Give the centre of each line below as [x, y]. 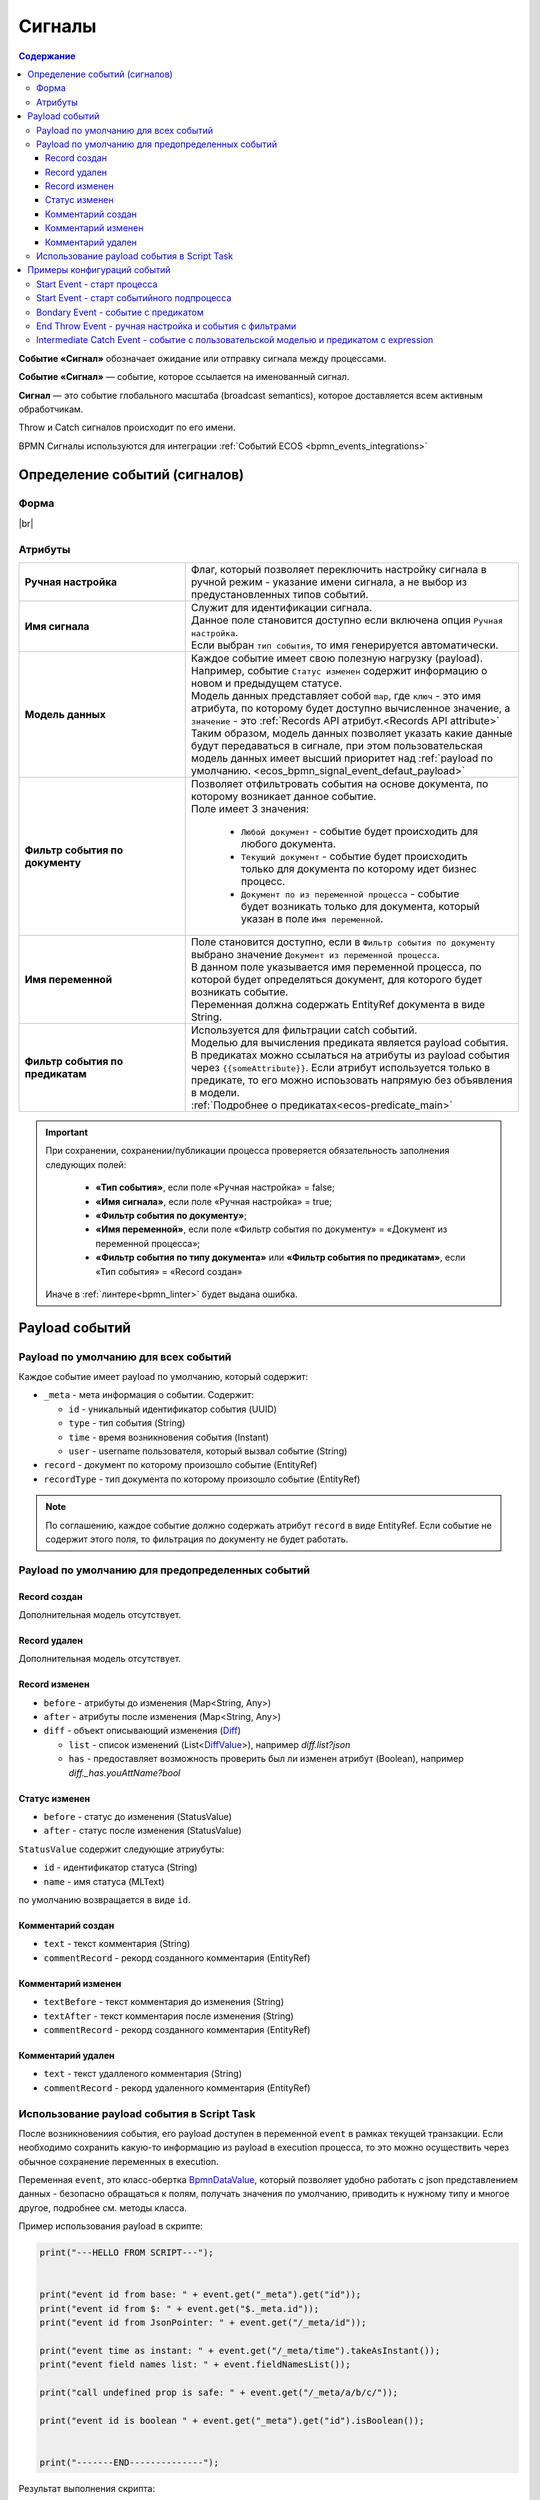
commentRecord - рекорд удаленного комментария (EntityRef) [177, 2087]
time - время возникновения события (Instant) [169, 1437]
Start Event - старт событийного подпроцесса [134, 298]
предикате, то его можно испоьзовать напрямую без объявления [351, 1080]
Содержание [47, 56]
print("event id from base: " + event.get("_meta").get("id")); [200, 2294]
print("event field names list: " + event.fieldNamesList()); [195, 2364]
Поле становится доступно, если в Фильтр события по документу [343, 942]
